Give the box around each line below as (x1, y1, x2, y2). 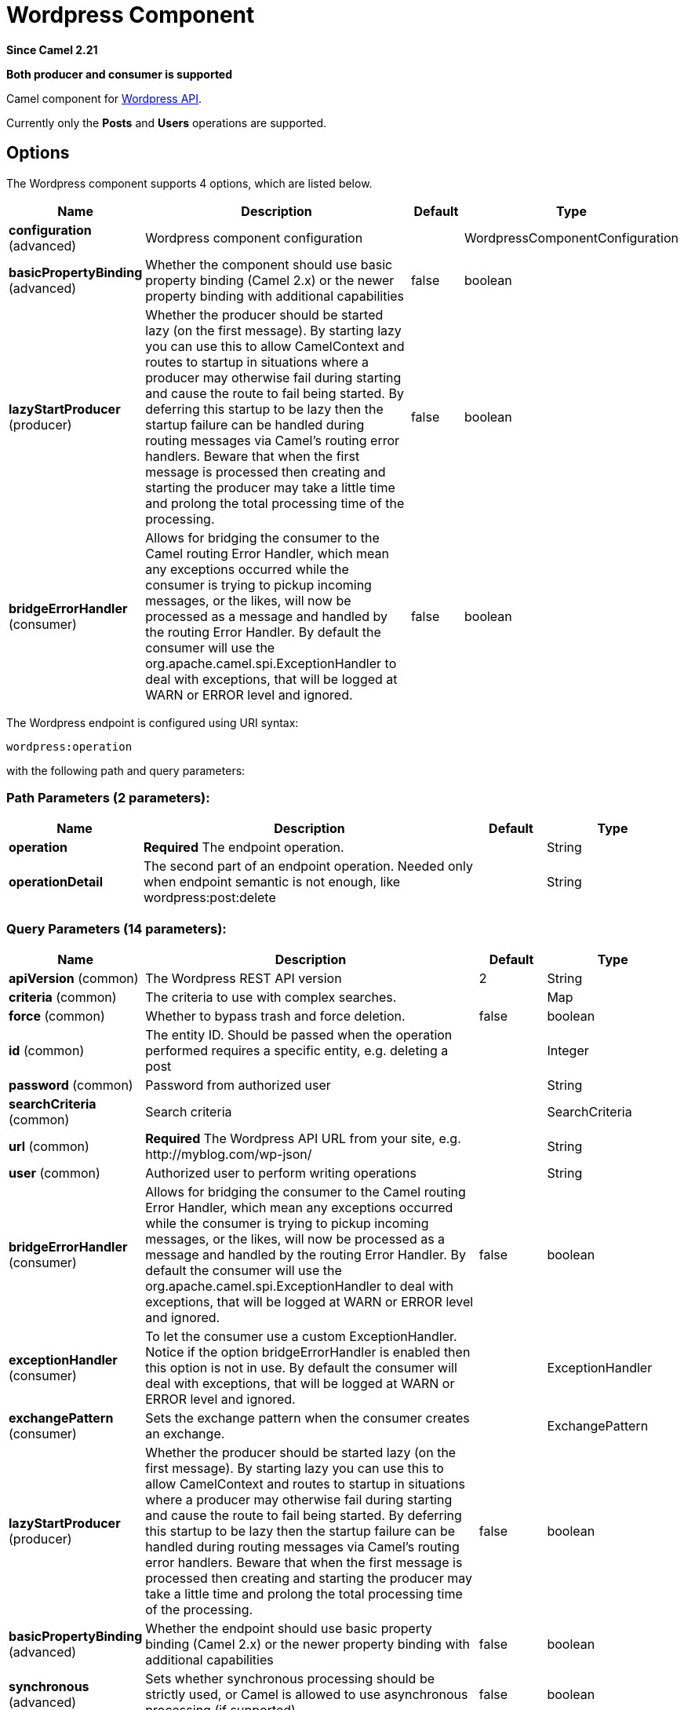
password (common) (9, 1077, 133, 1094)
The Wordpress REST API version (145, 970, 342, 987)
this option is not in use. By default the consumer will (145, 1360, 457, 1376)
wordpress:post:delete (144, 890, 276, 906)
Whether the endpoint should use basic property (145, 1620, 432, 1637)
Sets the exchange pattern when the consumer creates (145, 1410, 470, 1427)
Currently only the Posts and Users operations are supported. (6, 115, 327, 130)
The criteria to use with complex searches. (145, 989, 397, 1006)
